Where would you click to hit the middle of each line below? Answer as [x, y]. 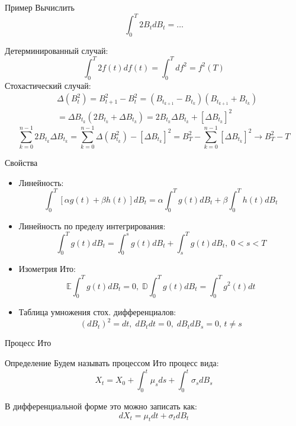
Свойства [21, 163]
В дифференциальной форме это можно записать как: [101, 406]
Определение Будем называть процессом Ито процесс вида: [112, 363]
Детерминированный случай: [57, 50]
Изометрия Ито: [47, 269]
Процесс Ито [28, 343]
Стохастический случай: [48, 85]
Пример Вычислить [40, 7]
